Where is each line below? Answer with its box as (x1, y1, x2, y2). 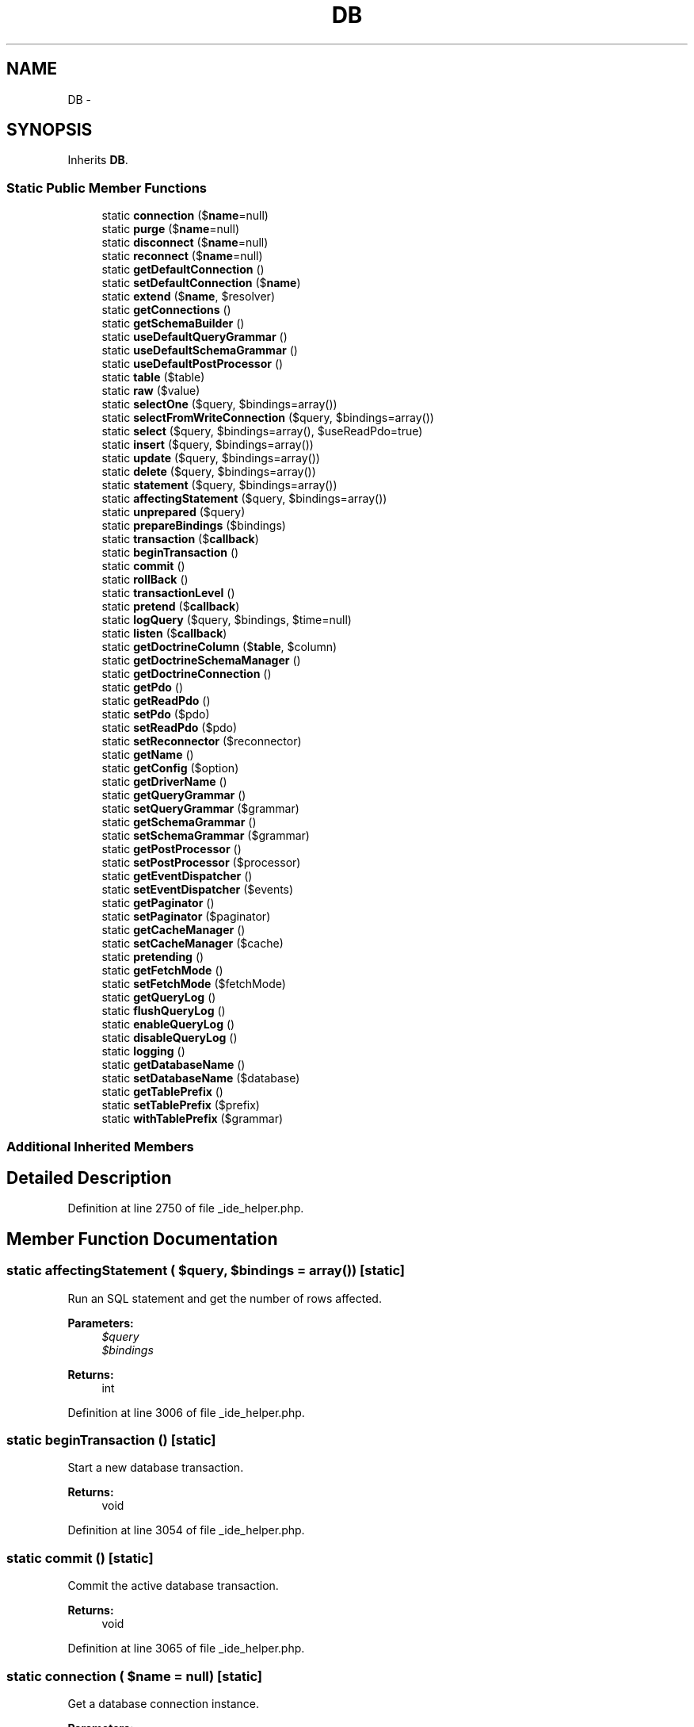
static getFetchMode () (101, 963, 223, 978)
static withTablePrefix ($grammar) (101, 1112, 284, 1126)
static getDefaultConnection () (101, 262, 265, 277)
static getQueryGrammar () (101, 788, 246, 802)
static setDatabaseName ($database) (101, 1071, 300, 1086)
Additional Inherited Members (6, 1138, 194, 1155)
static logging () (101, 1044, 185, 1059)
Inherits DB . (67, 153, 128, 167)
